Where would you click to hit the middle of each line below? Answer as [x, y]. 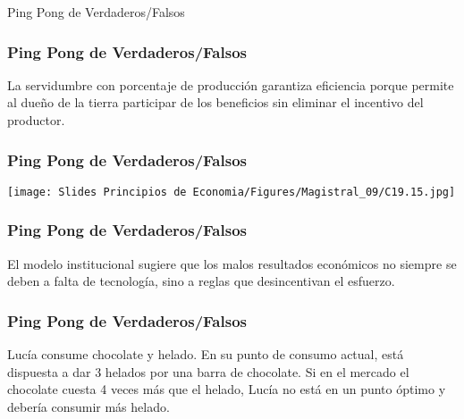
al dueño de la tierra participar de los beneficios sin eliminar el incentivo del [215, 102]
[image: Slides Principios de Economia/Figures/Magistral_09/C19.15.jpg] [232, 192]
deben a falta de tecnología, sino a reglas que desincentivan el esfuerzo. [201, 281]
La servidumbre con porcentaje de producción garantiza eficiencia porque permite [231, 84]
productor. [36, 120]
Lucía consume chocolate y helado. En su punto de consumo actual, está [206, 354]
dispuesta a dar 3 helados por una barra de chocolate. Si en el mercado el [208, 371]
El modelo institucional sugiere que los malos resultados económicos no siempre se [232, 263]
